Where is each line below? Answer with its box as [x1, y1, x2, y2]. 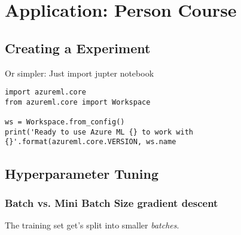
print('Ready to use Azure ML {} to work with [5, 127, 193, 136]
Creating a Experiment [5, 38, 151, 57]
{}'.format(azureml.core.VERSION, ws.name [5, 138, 176, 147]
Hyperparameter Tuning [5, 164, 159, 182]
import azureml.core [5, 88, 87, 97]
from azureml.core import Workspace [5, 97, 151, 106]
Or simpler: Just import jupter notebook [5, 66, 154, 79]
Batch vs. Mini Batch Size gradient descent [5, 195, 218, 210]
